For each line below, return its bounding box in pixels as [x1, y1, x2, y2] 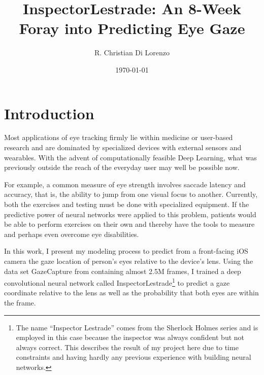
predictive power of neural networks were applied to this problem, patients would [4, 209, 256, 219]
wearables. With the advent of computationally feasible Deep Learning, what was [4, 152, 257, 162]
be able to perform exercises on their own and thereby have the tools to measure [4, 219, 255, 229]
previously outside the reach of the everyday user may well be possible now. [4, 162, 240, 173]
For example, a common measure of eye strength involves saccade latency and [4, 179, 246, 189]
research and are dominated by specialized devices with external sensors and [4, 142, 242, 153]
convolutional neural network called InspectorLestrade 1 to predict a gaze [4, 276, 230, 288]
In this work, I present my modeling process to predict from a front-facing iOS [4, 246, 248, 256]
